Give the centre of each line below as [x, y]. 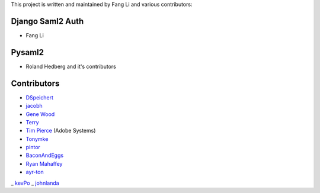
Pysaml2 [28, 52]
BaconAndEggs [45, 155]
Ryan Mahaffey [44, 163]
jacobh [34, 106]
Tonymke [37, 139]
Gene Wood [40, 114]
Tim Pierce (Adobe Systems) [61, 131]
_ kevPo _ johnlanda [35, 183]
